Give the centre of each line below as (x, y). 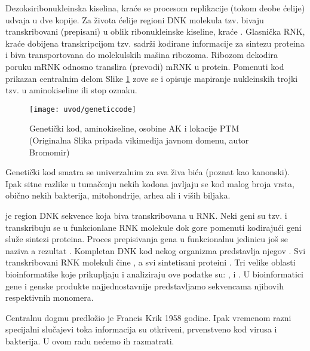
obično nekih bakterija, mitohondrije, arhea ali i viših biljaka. (118, 195)
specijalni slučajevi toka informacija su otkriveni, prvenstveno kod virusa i (141, 329)
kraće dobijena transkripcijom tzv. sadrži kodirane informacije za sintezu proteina (155, 43)
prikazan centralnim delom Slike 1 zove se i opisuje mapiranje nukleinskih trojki (152, 78)
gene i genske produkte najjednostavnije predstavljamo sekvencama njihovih (145, 286)
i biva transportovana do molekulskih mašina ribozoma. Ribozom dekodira (142, 55)
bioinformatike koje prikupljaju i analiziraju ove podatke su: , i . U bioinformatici (154, 274)
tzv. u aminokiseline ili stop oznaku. (71, 90)
